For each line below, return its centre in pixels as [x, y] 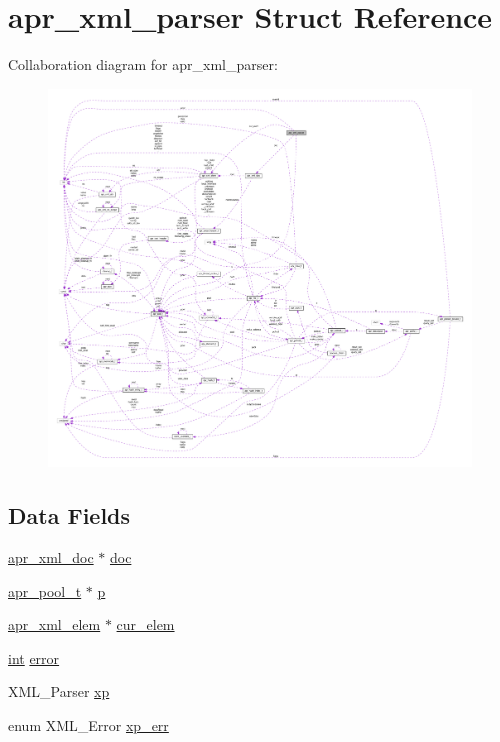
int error [34, 657]
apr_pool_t [45, 590]
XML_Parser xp [59, 691]
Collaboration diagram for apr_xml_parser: [143, 64]
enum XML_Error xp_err [88, 724]
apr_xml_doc [51, 556]
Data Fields [69, 515]
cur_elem [145, 624]
